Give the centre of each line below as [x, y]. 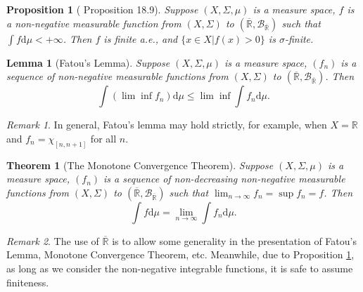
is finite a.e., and [141, 38]
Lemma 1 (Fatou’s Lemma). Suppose [88, 62]
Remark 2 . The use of [53, 240]
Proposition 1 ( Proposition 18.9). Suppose [102, 9]
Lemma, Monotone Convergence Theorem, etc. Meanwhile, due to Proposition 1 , [180, 254]
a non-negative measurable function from [94, 23]
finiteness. [28, 282]
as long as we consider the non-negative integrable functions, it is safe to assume [180, 268]
